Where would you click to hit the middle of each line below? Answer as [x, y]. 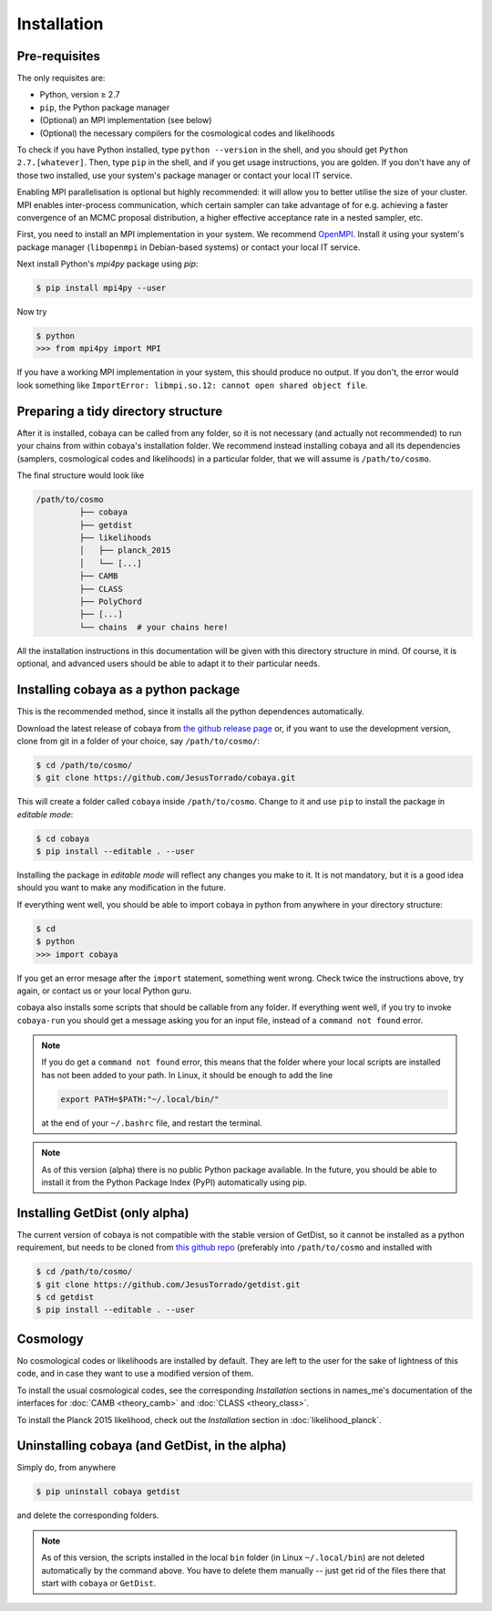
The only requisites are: [61, 78]
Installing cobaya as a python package [128, 690]
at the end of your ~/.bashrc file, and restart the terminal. [152, 1123]
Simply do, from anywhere [67, 1468]
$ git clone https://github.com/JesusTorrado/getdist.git [168, 1284]
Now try [32, 312]
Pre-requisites [58, 56]
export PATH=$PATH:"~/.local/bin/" [140, 1099]
